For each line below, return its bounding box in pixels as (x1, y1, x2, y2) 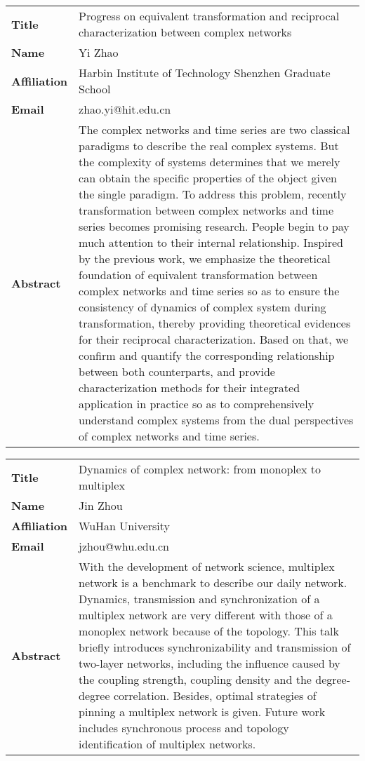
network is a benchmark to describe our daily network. (79, 574, 347, 591)
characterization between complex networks (79, 24, 292, 40)
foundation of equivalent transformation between (79, 267, 318, 283)
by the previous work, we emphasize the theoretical (79, 250, 331, 267)
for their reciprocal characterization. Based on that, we (79, 331, 349, 347)
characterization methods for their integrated (79, 379, 300, 396)
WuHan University (79, 518, 171, 534)
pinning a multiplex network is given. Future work (79, 703, 326, 720)
